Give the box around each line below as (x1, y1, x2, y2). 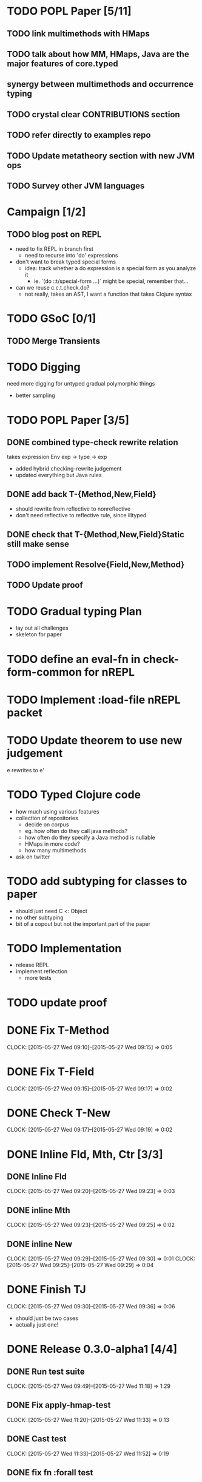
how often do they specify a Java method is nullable (24, 834, 155, 841)
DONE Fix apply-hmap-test (7, 1400, 111, 1410)
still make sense (7, 539, 69, 549)
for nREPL (84, 665, 135, 679)
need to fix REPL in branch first (15, 245, 93, 253)
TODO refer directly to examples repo (7, 130, 151, 140)
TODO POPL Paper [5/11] (7, 4, 132, 18)
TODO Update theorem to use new (7, 733, 183, 747)
